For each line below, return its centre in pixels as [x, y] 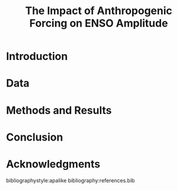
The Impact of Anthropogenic [99, 11]
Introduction [37, 56]
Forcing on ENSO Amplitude [99, 23]
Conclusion [35, 137]
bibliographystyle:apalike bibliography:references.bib [70, 180]
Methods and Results [59, 110]
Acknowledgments [53, 164]
